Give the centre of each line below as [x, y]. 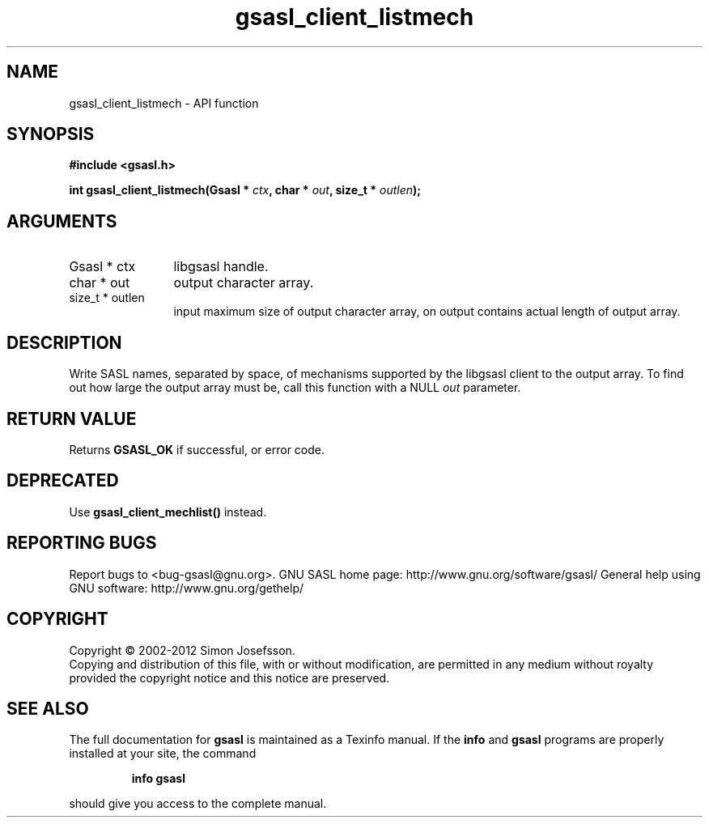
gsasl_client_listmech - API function [164, 103]
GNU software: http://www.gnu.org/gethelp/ [187, 588]
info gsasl [158, 779]
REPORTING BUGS [82, 543]
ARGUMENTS [62, 221]
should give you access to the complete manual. [198, 804]
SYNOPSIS [51, 134]
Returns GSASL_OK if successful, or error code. [197, 449]
